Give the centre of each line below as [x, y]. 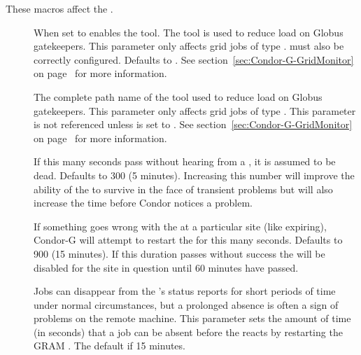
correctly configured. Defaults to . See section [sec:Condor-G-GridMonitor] [194, 59]
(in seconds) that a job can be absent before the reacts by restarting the [188, 332]
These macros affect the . [59, 8]
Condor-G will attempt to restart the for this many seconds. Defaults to [188, 240]
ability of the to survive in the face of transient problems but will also [183, 189]
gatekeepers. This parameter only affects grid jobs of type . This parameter [195, 110]
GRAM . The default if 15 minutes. [109, 346]
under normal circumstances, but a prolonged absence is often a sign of [186, 304]
